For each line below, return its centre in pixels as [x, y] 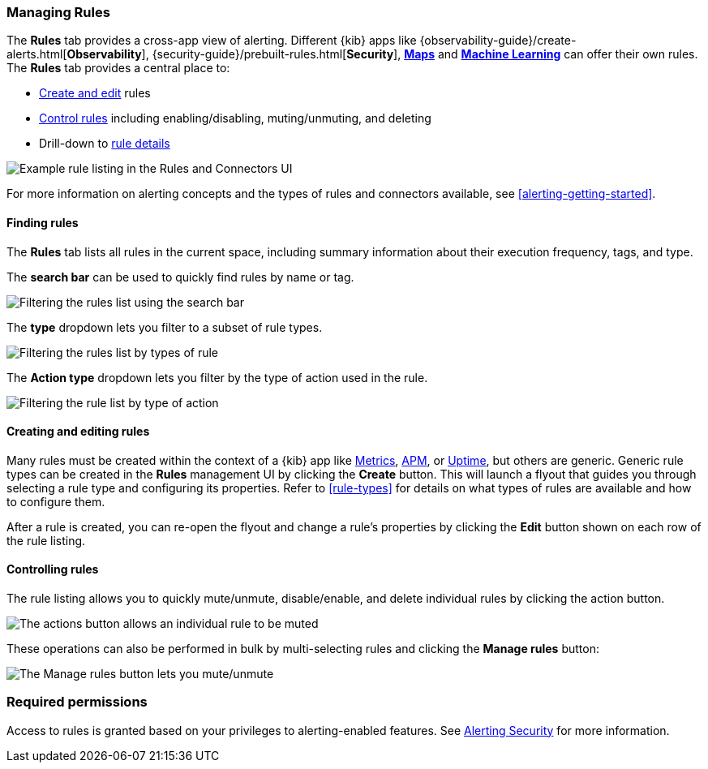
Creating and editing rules [78, 432]
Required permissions [77, 702]
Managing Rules [58, 12]
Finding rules [43, 222]
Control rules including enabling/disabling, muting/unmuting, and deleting [235, 118]
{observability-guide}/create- [498, 41]
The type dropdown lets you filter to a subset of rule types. [165, 327]
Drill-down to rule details [105, 144]
